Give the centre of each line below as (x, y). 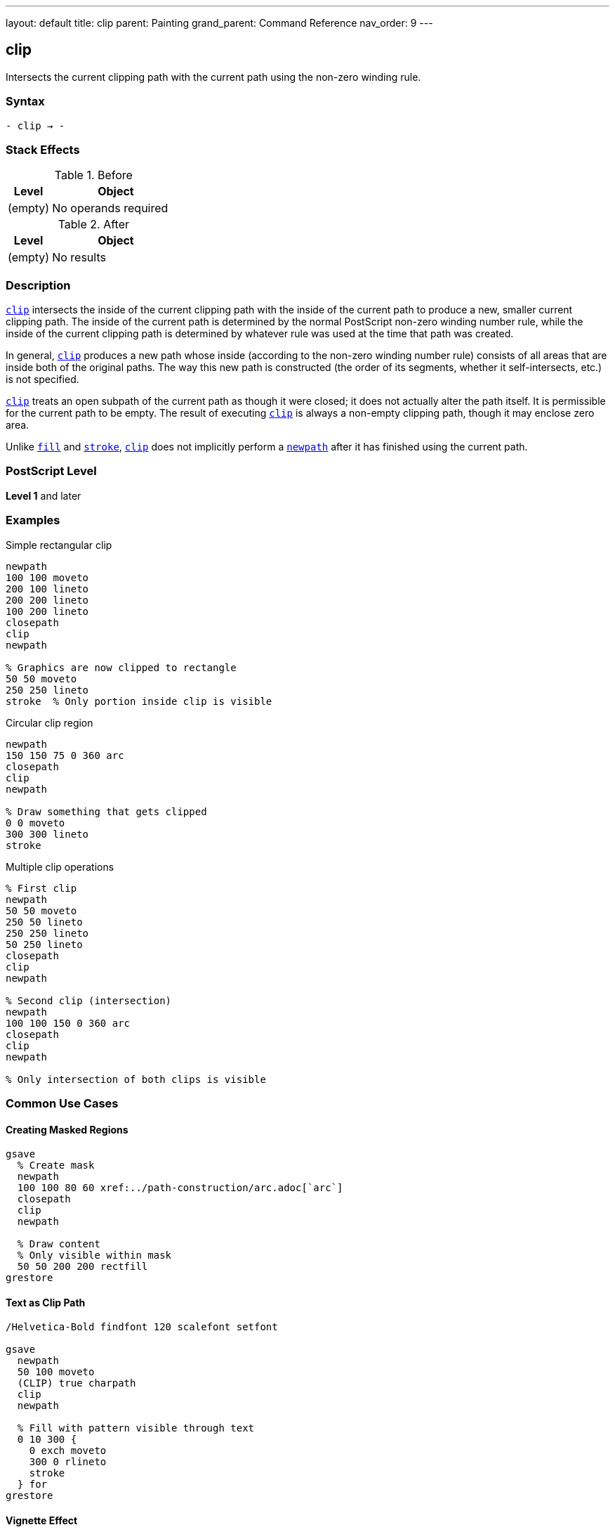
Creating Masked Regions (67, 1129)
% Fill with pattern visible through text (136, 1428)
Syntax (25, 102)
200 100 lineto (47, 589)
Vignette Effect (42, 1521)
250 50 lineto (44, 922)
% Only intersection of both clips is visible (136, 1079)
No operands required (110, 208)
